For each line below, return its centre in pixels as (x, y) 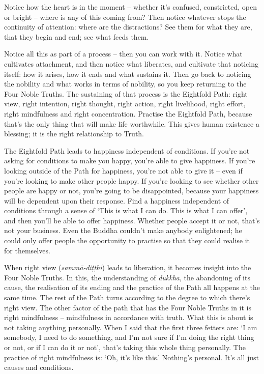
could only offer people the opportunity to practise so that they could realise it (127, 240)
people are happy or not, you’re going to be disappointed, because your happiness (131, 191)
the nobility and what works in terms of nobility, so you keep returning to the (125, 84)
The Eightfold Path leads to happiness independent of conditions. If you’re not (127, 150)
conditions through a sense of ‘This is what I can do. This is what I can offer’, (126, 210)
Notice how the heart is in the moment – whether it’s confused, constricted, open (130, 7)
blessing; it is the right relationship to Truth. (74, 134)
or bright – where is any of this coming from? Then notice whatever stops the (125, 17)
